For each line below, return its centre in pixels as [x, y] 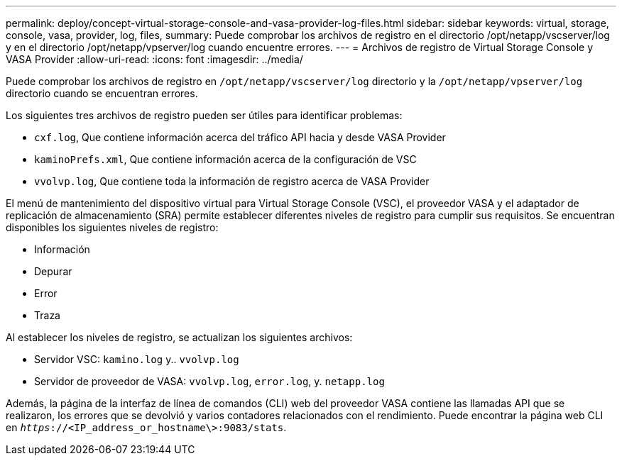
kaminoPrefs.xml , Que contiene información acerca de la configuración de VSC [225, 159]
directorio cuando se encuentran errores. [102, 93]
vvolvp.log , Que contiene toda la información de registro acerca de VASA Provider [232, 181]
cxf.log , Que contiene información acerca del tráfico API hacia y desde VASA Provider [240, 137]
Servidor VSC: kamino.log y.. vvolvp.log [137, 359]
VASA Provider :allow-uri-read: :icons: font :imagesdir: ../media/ [154, 59]
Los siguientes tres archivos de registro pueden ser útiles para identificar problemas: [204, 115]
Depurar [53, 271]
